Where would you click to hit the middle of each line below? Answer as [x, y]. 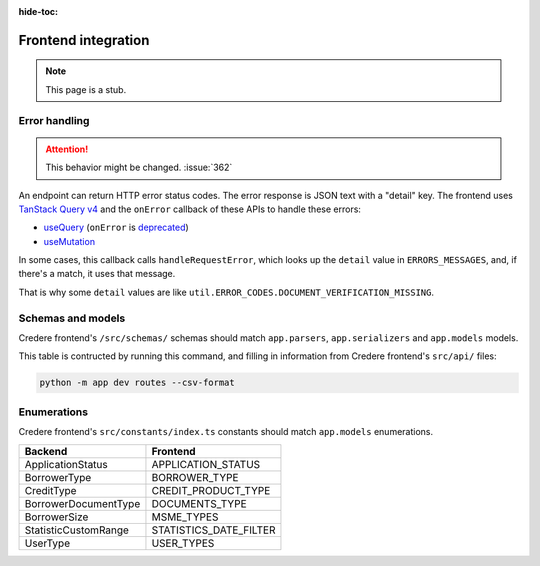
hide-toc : [38, 11]
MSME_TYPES [185, 517]
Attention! [67, 149]
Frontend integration [84, 40]
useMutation [69, 241]
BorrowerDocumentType [82, 503]
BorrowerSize [56, 517]
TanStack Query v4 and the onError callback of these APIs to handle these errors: [190, 209]
